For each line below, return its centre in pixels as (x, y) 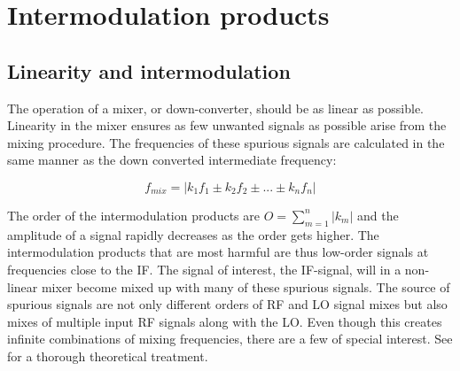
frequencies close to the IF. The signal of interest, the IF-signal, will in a (204, 269)
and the (378, 215)
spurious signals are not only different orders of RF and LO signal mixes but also (227, 304)
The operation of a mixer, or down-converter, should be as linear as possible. (216, 108)
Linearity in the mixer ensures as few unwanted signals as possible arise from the (227, 125)
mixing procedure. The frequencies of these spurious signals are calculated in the (226, 142)
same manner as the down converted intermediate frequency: (172, 160)
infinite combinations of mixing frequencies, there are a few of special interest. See (230, 339)
